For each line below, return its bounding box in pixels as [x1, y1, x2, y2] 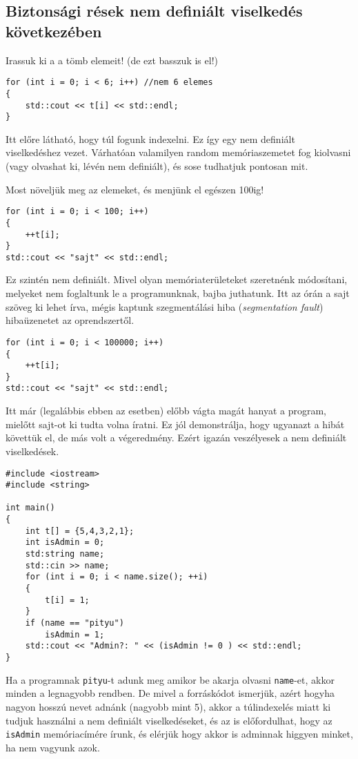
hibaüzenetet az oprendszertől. [6, 313, 135, 327]
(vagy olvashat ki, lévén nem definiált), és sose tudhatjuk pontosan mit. [6, 159, 308, 173]
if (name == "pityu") [25, 618, 124, 628]
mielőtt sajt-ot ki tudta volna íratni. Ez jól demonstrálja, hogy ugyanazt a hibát [6, 416, 345, 431]
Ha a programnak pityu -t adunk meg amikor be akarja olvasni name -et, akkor [6, 672, 335, 686]
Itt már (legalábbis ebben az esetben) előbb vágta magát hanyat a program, [6, 403, 326, 418]
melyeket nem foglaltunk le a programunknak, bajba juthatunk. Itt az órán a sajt [6, 286, 350, 300]
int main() [6, 503, 55, 513]
